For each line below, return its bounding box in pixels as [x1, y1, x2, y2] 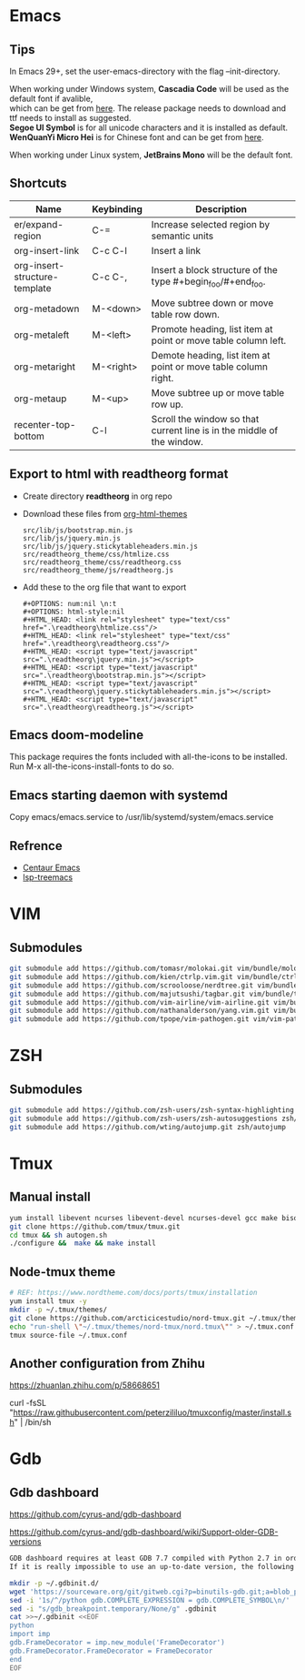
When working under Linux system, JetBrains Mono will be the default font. [9, 149, 293, 160]
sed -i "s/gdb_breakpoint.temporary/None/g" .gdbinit [9, 1604, 218, 1614]
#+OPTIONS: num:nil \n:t [22, 599, 117, 608]
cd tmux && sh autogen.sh [9, 1230, 107, 1240]
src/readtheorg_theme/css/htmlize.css [22, 550, 170, 559]
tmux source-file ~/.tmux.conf [9, 1331, 128, 1340]
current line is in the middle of [151, 424, 279, 437]
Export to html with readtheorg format [9, 466, 229, 482]
